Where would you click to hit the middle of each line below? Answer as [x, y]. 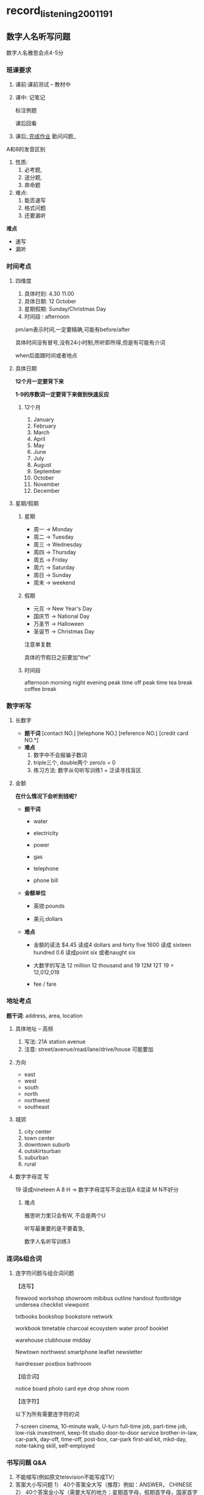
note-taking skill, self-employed [55, 1446]
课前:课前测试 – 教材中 [43, 84]
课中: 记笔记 [30, 97]
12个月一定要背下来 [39, 381]
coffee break [40, 689]
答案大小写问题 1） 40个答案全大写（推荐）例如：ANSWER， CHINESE [104, 1485]
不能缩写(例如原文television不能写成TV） [66, 1477]
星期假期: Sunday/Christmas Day [65, 309]
